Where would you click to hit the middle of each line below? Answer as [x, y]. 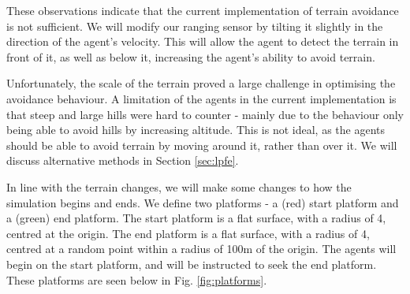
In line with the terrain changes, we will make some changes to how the [179, 186]
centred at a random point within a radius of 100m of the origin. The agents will [201, 249]
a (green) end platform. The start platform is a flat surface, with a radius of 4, [196, 218]
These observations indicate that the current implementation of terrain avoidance [203, 10]
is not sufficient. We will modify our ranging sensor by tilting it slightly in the [195, 26]
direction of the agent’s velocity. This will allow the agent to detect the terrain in [203, 41]
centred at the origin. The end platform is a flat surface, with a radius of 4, [188, 233]
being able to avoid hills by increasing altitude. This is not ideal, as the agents [196, 130]
